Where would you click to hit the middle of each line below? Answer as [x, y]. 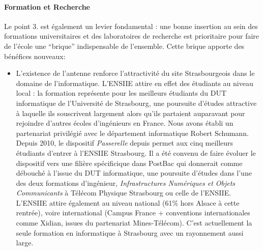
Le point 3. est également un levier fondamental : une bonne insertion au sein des [131, 26]
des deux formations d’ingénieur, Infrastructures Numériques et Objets [126, 183]
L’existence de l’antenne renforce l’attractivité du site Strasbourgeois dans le [135, 73]
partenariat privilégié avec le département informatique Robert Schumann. [132, 133]
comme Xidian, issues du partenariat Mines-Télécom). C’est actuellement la [134, 223]
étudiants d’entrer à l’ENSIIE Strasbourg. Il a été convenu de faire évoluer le [136, 152]
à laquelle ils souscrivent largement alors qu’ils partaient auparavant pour [130, 113]
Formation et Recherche [47, 6]
